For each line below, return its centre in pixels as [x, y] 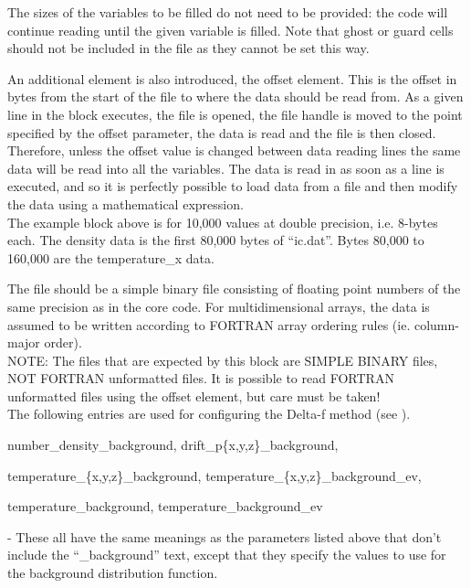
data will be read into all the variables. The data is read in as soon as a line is [226, 168]
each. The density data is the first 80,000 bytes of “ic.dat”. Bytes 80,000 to [216, 240]
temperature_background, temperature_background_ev [165, 506]
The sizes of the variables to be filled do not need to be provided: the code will [228, 12]
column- [436, 324]
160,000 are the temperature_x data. [111, 257]
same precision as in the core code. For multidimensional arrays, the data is [219, 306]
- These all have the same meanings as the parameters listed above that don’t [225, 536]
